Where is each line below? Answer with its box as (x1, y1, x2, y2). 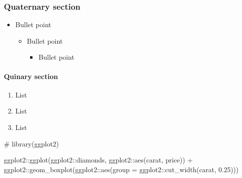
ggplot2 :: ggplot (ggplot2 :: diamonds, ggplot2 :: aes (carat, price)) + (4, 155, 193, 165)
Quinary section (4, 71, 58, 81)
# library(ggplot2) (4, 138, 59, 148)
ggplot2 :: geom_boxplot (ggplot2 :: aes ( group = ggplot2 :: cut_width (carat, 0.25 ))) (4, 164, 239, 174)
